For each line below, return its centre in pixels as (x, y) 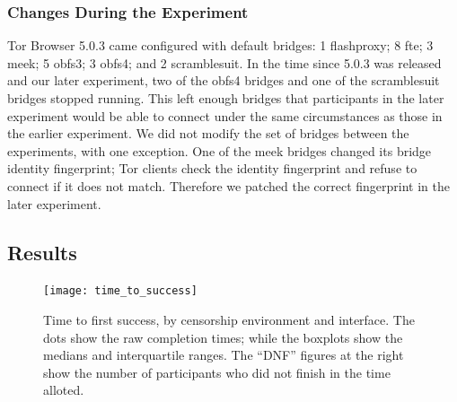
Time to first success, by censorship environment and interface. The (229, 320)
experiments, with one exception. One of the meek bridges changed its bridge (220, 150)
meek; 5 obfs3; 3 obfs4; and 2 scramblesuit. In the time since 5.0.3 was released (224, 62)
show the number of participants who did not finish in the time (217, 372)
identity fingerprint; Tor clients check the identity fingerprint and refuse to (212, 168)
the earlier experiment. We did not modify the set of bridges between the (208, 133)
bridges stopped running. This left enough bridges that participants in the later (226, 98)
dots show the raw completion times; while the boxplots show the (223, 337)
